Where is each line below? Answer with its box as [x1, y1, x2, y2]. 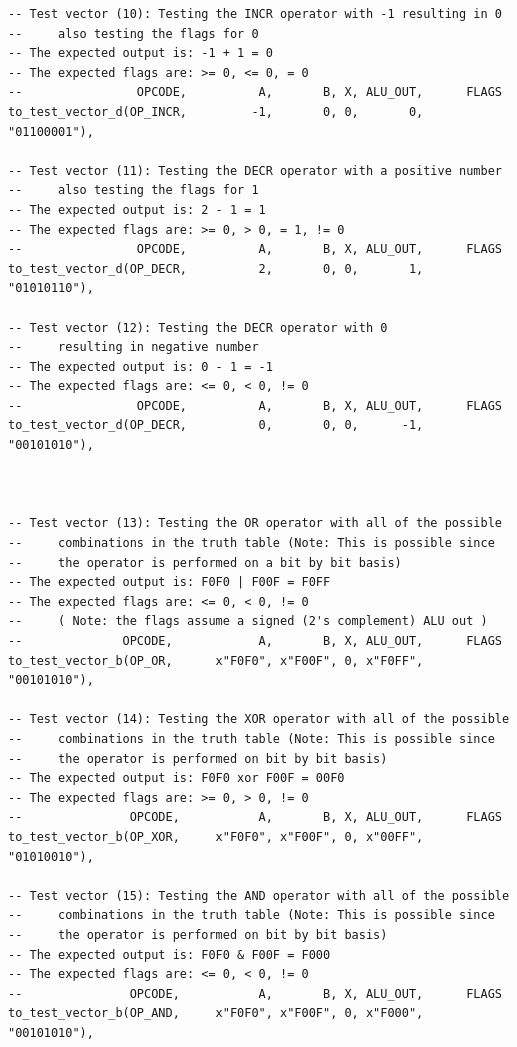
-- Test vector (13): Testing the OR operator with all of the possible [8, 516, 502, 531]
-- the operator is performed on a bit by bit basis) [8, 555, 402, 570]
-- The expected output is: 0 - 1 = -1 [8, 359, 273, 374]
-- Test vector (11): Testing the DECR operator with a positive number [8, 163, 502, 178]
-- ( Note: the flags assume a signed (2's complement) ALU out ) [8, 614, 488, 629]
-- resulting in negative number [8, 340, 259, 355]
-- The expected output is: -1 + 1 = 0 [8, 46, 273, 61]
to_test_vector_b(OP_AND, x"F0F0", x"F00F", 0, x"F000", [8, 1006, 424, 1021]
